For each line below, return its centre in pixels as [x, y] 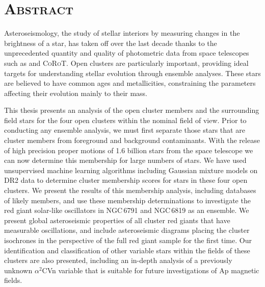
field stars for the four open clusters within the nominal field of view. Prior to [125, 120]
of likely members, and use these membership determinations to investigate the [127, 200]
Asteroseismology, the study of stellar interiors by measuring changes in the [122, 33]
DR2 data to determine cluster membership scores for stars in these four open [126, 180]
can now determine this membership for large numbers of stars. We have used [125, 160]
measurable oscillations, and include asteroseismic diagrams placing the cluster [127, 230]
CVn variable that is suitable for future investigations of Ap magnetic [151, 270]
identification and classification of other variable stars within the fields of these [127, 250]
